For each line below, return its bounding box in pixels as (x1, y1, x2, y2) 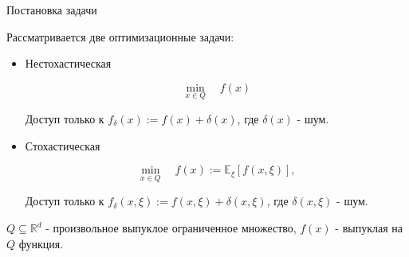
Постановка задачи (6, 2, 97, 18)
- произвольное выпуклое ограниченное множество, (45, 220, 297, 236)
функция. (18, 235, 64, 251)
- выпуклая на (335, 220, 403, 236)
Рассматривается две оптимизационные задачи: (6, 28, 234, 45)
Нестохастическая (25, 55, 112, 72)
